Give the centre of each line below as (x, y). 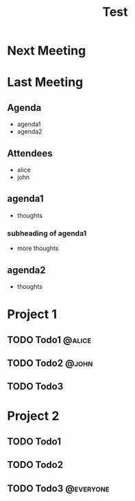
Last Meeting (45, 82)
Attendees (30, 153)
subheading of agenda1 (47, 233)
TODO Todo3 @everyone (58, 488)
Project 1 (32, 315)
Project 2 (33, 416)
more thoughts (38, 248)
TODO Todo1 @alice (49, 339)
